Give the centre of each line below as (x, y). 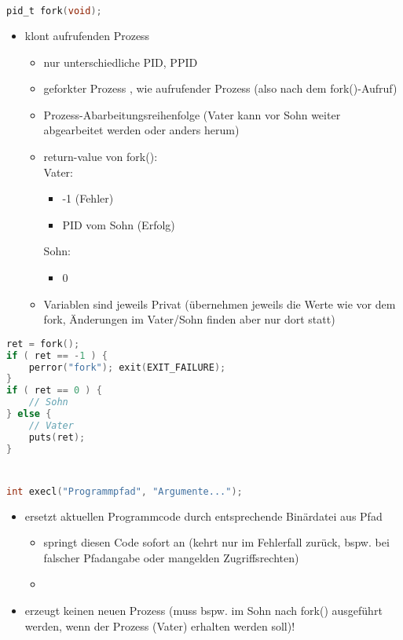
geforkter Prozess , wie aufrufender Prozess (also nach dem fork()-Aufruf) (220, 88)
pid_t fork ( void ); (54, 11)
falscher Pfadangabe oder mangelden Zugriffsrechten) (171, 557)
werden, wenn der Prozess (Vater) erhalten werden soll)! (160, 625)
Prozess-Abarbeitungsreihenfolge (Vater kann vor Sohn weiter (192, 114)
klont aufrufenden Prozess (87, 36)
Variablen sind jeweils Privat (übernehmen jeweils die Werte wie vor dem (220, 304)
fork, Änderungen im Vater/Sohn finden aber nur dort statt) (189, 319)
